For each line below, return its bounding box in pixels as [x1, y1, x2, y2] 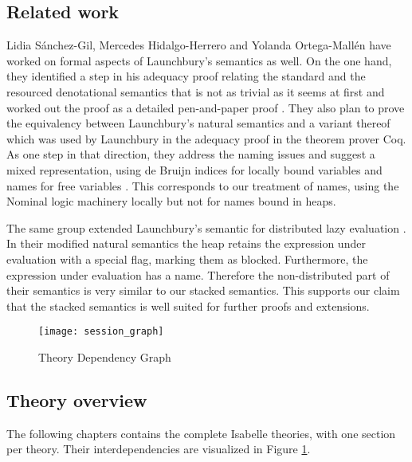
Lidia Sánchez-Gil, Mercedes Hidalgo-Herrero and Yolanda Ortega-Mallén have [6, 37, 391, 53]
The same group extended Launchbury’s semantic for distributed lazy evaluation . [6, 219, 406, 236]
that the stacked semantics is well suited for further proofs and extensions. [6, 297, 370, 314]
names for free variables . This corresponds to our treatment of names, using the [6, 177, 399, 194]
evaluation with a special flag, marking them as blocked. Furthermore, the [6, 250, 368, 267]
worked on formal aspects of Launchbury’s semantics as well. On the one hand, [6, 52, 392, 69]
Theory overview [6, 387, 147, 412]
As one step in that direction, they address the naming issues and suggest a [6, 146, 375, 162]
